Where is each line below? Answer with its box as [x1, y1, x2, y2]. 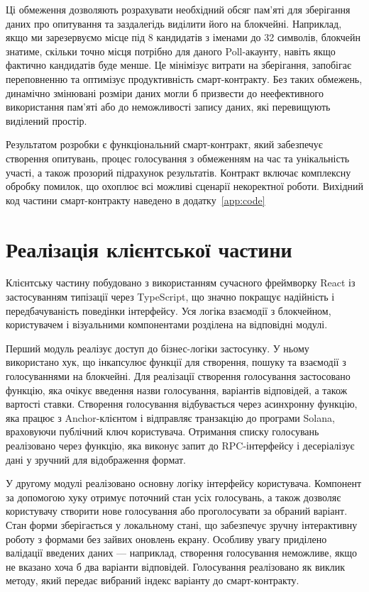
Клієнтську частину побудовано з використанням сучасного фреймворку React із [6, 275, 356, 290]
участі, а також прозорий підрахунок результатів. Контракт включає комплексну [6, 164, 351, 179]
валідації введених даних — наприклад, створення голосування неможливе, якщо [6, 545, 358, 560]
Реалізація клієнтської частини [6, 234, 292, 263]
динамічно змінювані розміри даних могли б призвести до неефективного [6, 85, 324, 100]
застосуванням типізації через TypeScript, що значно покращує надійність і [6, 289, 335, 304]
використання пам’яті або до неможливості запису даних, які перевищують [6, 99, 331, 114]
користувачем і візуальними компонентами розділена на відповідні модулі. [6, 317, 328, 332]
